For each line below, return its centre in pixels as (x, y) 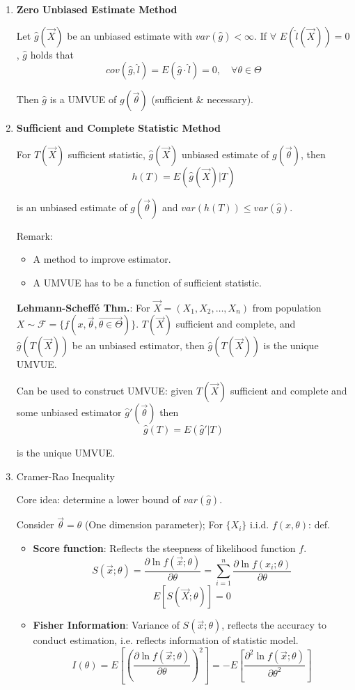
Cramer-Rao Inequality (65, 476)
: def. (319, 524)
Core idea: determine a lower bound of (98, 499)
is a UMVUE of (83, 99)
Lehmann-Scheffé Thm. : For (83, 307)
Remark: (34, 235)
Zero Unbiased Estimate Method (97, 9)
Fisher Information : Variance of (106, 625)
